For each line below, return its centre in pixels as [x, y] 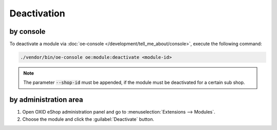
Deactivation [37, 13]
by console [27, 31]
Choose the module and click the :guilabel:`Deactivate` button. [88, 119]
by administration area [46, 100]
